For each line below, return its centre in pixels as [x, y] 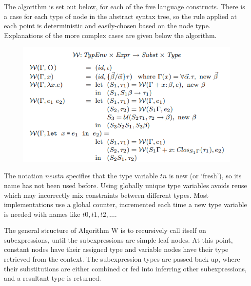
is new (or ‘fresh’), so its [205, 176]
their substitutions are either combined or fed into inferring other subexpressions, [125, 268]
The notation [24, 176]
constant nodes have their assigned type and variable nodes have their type [116, 249]
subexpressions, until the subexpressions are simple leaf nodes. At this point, [118, 239]
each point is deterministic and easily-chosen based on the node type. [107, 26]
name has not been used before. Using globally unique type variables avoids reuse [125, 185]
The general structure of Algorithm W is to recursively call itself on [105, 230]
